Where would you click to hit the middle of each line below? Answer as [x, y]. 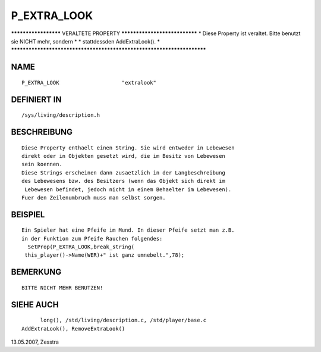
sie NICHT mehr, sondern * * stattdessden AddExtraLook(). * [86, 41]
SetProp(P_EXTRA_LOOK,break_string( [81, 247]
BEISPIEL [28, 214]
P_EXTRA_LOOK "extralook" [89, 82]
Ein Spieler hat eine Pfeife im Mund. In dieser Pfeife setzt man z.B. [128, 230]
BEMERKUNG [36, 272]
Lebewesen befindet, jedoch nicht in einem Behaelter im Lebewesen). [128, 189]
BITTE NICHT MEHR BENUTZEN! [62, 288]
